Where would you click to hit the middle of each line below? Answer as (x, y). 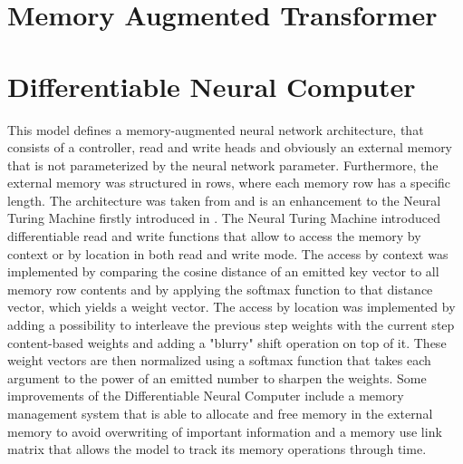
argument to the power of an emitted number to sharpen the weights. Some (217, 377)
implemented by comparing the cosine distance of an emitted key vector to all (223, 271)
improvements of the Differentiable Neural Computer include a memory (206, 396)
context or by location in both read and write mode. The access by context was (228, 253)
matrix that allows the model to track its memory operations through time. (217, 449)
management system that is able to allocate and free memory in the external (220, 413)
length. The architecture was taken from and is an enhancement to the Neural (224, 200)
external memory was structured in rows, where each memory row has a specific (229, 183)
